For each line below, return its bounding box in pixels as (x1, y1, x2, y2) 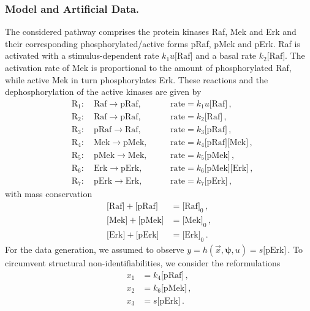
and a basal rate (195, 49, 257, 62)
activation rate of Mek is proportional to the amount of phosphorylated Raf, (5, 61, 292, 73)
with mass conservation (5, 187, 93, 200)
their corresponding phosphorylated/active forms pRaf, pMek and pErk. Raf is (5, 37, 300, 50)
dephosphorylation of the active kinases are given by (5, 85, 202, 98)
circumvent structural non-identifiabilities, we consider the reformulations (5, 257, 281, 269)
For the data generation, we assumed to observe (5, 243, 184, 256)
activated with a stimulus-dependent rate (5, 49, 159, 62)
